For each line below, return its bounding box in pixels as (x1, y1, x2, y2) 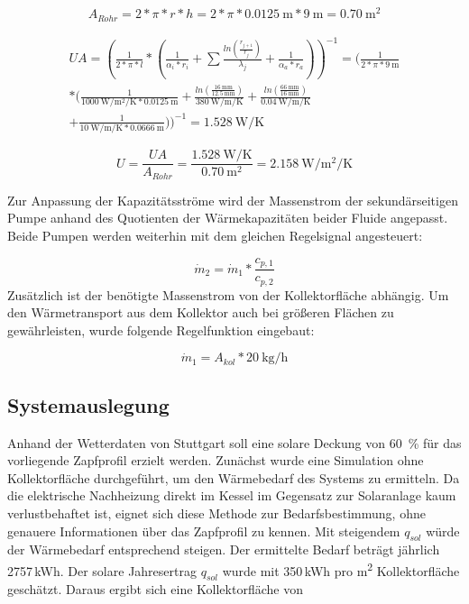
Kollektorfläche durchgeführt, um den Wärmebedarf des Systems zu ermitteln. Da (7, 468, 460, 487)
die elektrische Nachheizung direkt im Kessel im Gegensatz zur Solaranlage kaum (7, 486, 456, 505)
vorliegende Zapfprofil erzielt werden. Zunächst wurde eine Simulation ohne (7, 451, 424, 470)
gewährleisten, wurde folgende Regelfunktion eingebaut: (7, 320, 315, 339)
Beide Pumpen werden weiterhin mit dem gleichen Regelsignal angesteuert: (7, 226, 423, 245)
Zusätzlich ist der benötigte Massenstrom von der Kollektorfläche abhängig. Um (7, 285, 449, 304)
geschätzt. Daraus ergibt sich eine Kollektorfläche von (7, 580, 303, 599)
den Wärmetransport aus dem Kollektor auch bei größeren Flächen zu (7, 303, 394, 322)
